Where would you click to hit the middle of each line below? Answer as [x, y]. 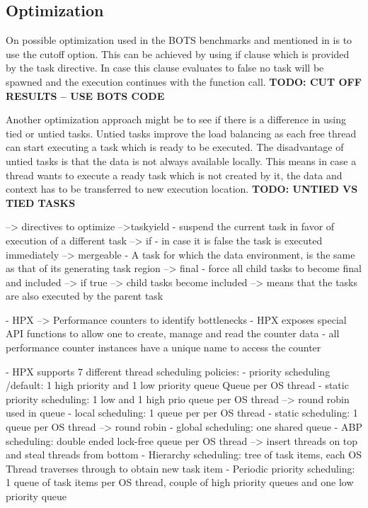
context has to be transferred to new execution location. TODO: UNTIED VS [182, 189]
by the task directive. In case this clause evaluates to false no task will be [165, 68]
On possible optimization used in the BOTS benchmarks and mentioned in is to [179, 40]
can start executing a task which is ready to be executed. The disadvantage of [175, 147]
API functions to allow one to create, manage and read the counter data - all [173, 333]
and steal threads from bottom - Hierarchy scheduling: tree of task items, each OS [184, 455]
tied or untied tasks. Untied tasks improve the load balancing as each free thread [181, 133]
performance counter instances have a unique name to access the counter [163, 348]
